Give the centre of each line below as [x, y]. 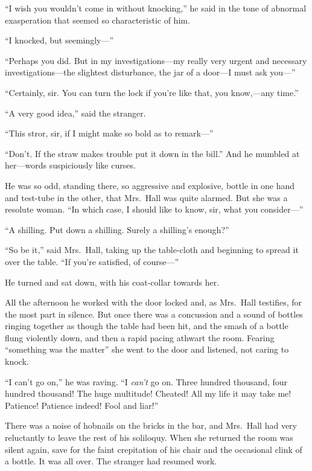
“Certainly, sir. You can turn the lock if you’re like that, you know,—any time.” [152, 92]
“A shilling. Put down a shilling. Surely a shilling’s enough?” [117, 229]
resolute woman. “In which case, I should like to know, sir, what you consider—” [154, 209]
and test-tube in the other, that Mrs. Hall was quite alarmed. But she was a [146, 197]
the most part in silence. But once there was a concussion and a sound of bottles [154, 314]
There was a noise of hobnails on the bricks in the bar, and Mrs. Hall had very [151, 425]
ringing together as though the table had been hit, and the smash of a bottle [147, 326]
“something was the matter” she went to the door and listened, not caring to [147, 349]
